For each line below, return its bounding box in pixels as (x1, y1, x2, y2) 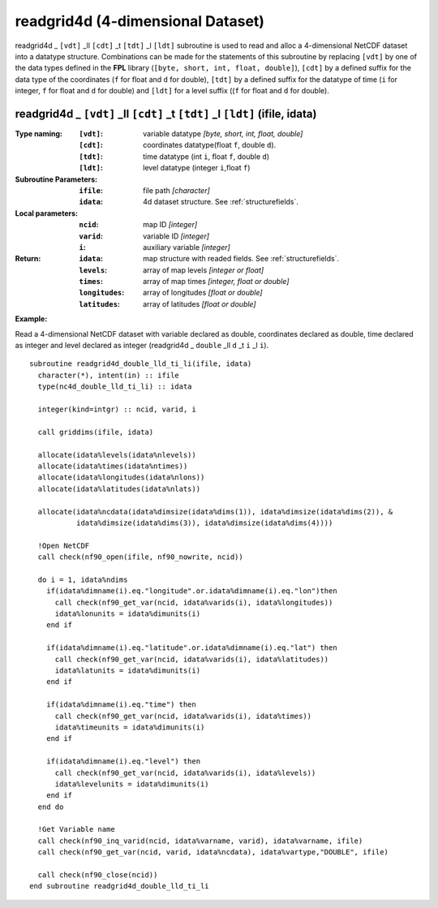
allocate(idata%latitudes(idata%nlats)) (37, 484, 201, 493)
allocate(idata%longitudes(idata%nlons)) (37, 473, 205, 482)
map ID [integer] (143, 220, 198, 230)
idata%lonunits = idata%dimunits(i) (54, 609, 201, 618)
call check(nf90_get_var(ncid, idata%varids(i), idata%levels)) (54, 768, 316, 777)
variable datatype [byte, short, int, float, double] (143, 129, 303, 139)
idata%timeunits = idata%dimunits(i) (54, 722, 205, 732)
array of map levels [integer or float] (143, 265, 264, 275)
